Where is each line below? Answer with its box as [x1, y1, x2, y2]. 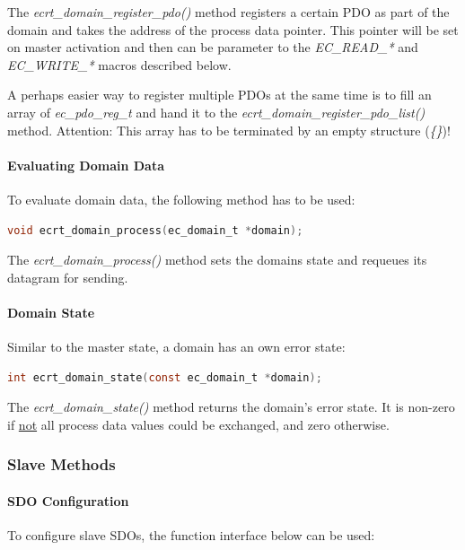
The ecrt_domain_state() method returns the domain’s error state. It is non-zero [7, 397, 455, 416]
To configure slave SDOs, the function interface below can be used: [7, 526, 375, 545]
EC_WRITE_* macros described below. [7, 55, 232, 74]
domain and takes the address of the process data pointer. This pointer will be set [7, 20, 459, 39]
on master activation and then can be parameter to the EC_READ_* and [7, 38, 418, 57]
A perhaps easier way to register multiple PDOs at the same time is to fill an [7, 85, 432, 104]
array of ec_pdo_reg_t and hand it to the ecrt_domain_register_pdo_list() [7, 102, 426, 121]
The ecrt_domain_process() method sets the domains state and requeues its [7, 250, 427, 269]
